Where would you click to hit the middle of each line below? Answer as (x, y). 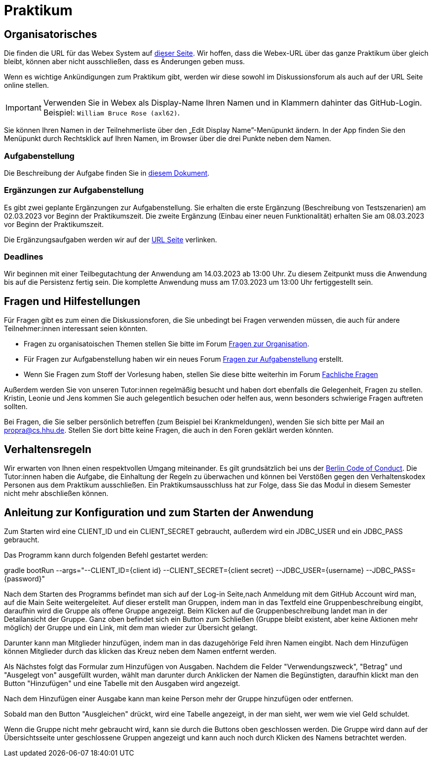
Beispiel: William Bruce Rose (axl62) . (112, 113)
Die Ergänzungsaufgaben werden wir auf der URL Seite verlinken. (111, 239)
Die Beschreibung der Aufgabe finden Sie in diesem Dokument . (107, 173)
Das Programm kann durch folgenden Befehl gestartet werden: (106, 555)
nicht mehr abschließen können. (56, 494)
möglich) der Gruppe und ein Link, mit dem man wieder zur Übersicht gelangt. (131, 627)
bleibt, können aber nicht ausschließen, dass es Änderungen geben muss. (124, 62)
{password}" (25, 578)
